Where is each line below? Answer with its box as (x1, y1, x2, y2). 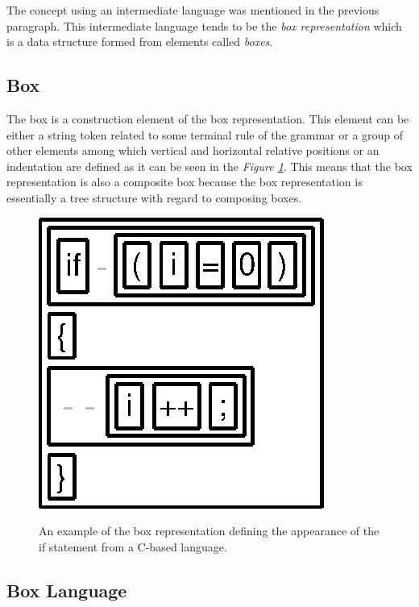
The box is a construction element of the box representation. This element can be (6, 110, 409, 127)
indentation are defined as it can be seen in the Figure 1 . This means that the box (6, 157, 413, 174)
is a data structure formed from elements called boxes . (6, 33, 273, 50)
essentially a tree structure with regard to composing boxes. (6, 189, 302, 206)
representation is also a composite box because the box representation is (6, 173, 363, 190)
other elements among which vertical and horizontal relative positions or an (6, 142, 380, 159)
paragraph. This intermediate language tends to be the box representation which (6, 17, 402, 34)
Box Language (6, 577, 127, 602)
